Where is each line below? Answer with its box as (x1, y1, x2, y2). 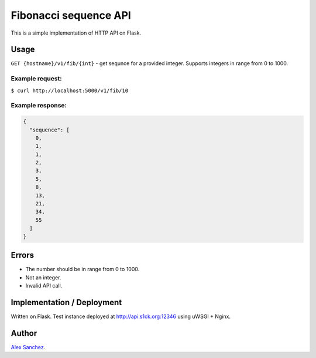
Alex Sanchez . (11, 343, 46, 350)
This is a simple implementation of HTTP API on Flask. (11, 29, 142, 36)
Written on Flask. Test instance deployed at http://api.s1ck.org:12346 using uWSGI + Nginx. (11, 313, 231, 320)
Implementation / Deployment (11, 297, 122, 308)
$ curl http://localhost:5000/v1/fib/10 (11, 87, 129, 94)
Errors (11, 250, 35, 261)
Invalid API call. (25, 282, 63, 289)
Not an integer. (25, 273, 61, 281)
